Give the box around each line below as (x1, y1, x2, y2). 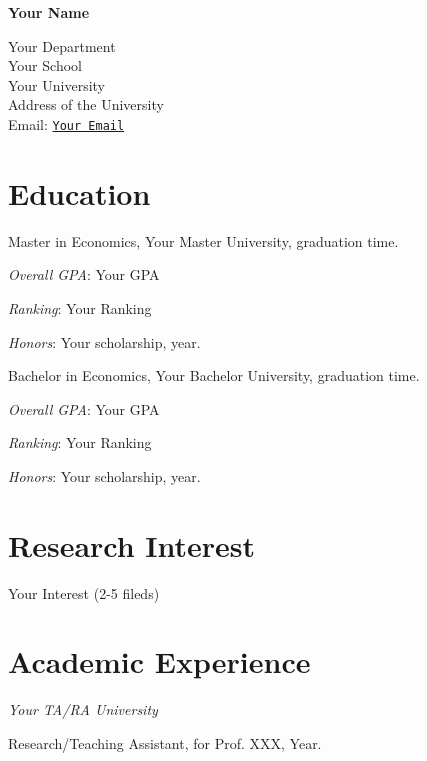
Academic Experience (8, 641, 311, 682)
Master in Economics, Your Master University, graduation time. (8, 230, 399, 251)
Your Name (8, 2, 90, 22)
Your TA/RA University (8, 699, 158, 720)
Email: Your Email (8, 113, 125, 134)
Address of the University (8, 94, 164, 115)
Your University (8, 74, 106, 95)
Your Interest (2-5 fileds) (8, 582, 160, 603)
